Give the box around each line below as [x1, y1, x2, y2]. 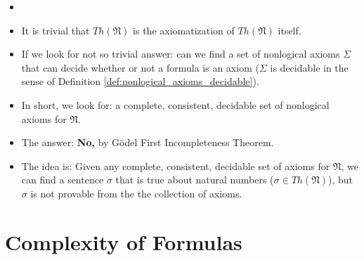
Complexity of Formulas [5, 227, 242, 256]
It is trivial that [21, 22, 90, 37]
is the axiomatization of [133, 22, 235, 37]
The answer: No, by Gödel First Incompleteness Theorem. [21, 135, 274, 150]
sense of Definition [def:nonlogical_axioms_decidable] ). [21, 74, 259, 89]
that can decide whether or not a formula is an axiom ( [21, 60, 259, 74]
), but [328, 172, 353, 187]
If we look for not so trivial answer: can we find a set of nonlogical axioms [21, 46, 340, 61]
